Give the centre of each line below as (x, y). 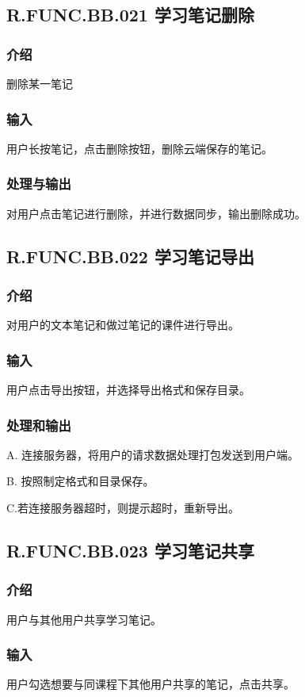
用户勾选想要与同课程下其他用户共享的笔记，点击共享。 (151, 684)
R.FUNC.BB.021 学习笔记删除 (130, 15)
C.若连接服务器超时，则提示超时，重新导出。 (123, 508)
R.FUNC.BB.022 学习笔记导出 (130, 256)
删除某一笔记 (40, 83)
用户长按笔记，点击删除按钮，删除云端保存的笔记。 (139, 148)
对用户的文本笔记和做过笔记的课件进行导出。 (123, 325)
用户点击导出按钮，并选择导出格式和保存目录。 (128, 390)
